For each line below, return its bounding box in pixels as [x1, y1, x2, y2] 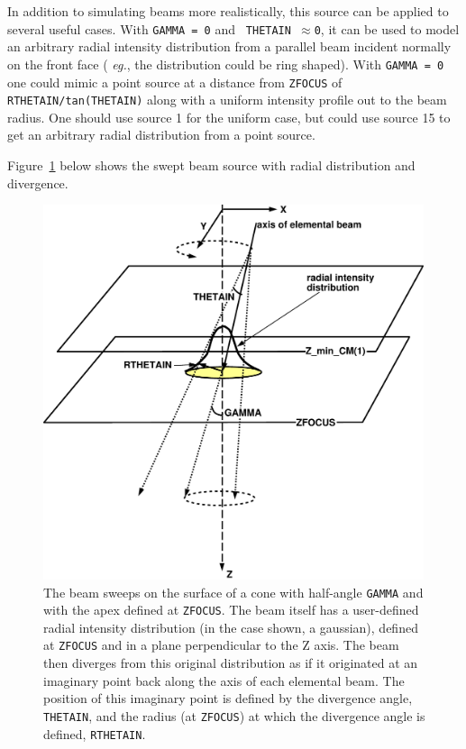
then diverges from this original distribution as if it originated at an [43, 653, 418, 672]
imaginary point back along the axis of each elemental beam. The [43, 671, 405, 690]
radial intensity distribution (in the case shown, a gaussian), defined [43, 617, 418, 636]
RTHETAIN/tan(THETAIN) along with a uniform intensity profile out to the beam [7, 90, 447, 109]
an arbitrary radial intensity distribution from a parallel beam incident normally [7, 37, 452, 56]
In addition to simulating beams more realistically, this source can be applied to [7, 2, 449, 20]
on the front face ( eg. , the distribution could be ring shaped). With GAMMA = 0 [7, 54, 444, 73]
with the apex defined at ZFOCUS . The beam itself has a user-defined [43, 600, 419, 619]
